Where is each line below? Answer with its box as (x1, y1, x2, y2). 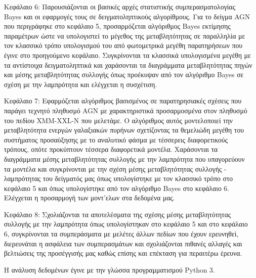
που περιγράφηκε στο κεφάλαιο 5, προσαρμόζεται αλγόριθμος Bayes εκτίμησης (4, 21, 231, 31)
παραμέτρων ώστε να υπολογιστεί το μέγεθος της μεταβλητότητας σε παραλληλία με (4, 30, 245, 41)
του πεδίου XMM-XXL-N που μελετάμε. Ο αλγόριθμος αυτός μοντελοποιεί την (4, 115, 233, 125)
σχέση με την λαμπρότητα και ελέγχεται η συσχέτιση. (4, 79, 157, 89)
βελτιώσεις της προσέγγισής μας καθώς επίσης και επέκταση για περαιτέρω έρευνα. (4, 248, 242, 258)
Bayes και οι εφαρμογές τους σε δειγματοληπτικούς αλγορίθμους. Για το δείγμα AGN (4, 11, 250, 21)
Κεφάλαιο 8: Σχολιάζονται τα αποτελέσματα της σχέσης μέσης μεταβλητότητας (4, 209, 231, 219)
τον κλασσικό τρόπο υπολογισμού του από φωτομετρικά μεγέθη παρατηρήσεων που (4, 40, 243, 50)
